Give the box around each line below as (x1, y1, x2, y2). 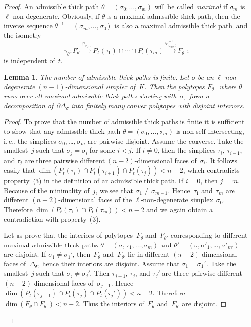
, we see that (95, 185, 133, 195)
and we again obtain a (146, 204, 213, 214)
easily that (4, 165, 36, 175)
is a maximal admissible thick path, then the (107, 11, 240, 21)
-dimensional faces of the (58, 195, 132, 205)
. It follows (205, 155, 237, 165)
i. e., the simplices (4, 135, 56, 146)
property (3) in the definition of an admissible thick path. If (4, 176, 183, 186)
